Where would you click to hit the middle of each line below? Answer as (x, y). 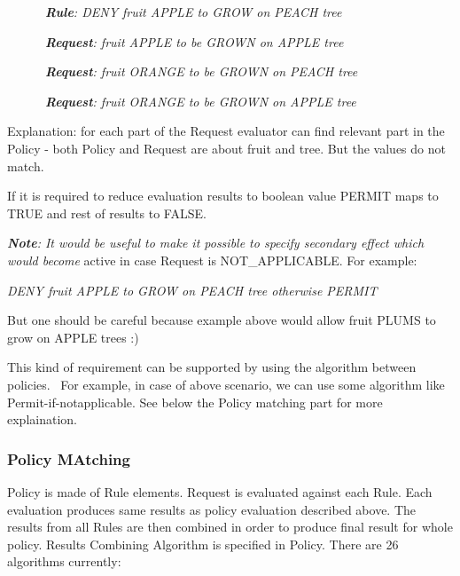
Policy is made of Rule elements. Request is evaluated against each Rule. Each (220, 491)
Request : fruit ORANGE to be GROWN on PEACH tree (201, 71)
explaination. (42, 419)
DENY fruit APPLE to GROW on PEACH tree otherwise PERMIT (192, 290)
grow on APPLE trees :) (73, 337)
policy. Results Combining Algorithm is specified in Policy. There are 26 (203, 544)
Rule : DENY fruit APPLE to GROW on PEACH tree (193, 12)
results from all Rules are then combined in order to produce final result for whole (230, 527)
